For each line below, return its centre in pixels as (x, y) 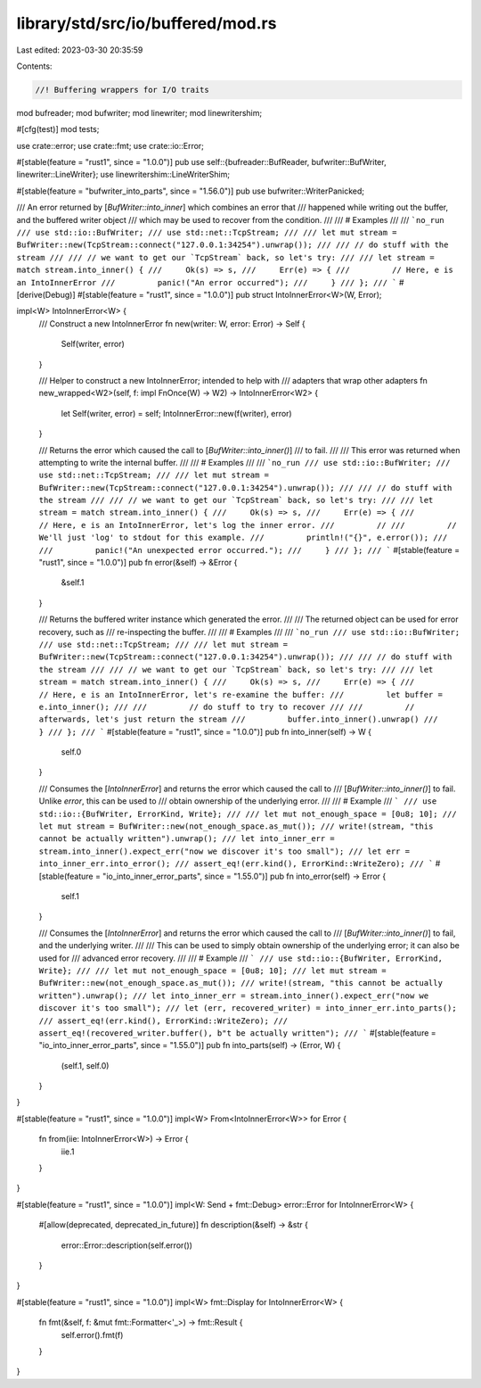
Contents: (34, 66)
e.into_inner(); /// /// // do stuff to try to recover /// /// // (227, 706)
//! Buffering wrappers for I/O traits (122, 90)
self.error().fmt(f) (92, 1334)
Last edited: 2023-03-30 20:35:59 (80, 50)
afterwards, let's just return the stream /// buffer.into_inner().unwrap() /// (238, 719)
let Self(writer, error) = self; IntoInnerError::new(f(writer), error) (177, 413)
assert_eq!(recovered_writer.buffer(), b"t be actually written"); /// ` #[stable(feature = (237, 1033)
